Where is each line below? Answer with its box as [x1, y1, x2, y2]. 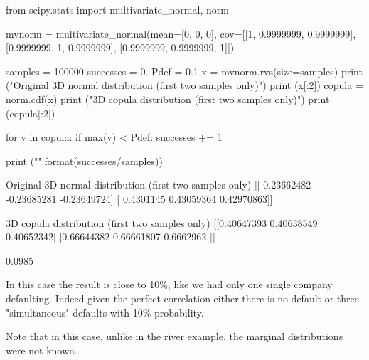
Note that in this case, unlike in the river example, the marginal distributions [6, 329, 343, 344]
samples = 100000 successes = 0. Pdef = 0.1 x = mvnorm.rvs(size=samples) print [6, 63, 363, 78]
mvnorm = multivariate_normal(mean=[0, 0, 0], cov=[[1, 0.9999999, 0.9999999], [6, 26, 356, 41]
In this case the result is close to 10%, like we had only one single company [6, 277, 333, 292]
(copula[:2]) [6, 105, 55, 120]
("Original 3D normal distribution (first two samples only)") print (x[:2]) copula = [6, 78, 363, 92]
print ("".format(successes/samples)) [6, 153, 163, 168]
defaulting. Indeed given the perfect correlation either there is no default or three [6, 290, 359, 305]
